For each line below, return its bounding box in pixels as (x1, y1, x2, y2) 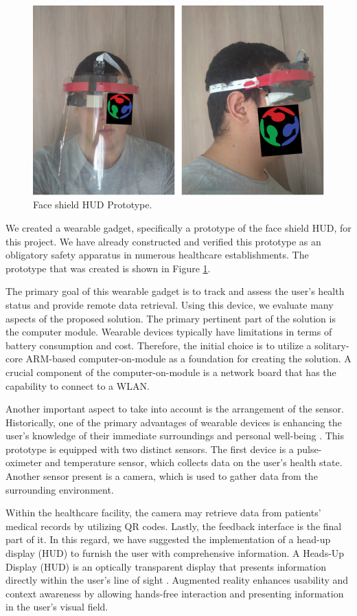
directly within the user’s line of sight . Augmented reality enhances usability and (5, 573, 349, 587)
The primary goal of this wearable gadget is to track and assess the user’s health (5, 284, 345, 298)
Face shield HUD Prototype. (33, 197, 152, 212)
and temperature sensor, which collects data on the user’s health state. (45, 455, 343, 470)
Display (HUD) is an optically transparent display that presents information (5, 559, 326, 573)
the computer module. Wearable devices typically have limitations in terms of (5, 324, 332, 339)
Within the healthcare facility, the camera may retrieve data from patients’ (5, 505, 321, 520)
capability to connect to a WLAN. (5, 378, 150, 393)
